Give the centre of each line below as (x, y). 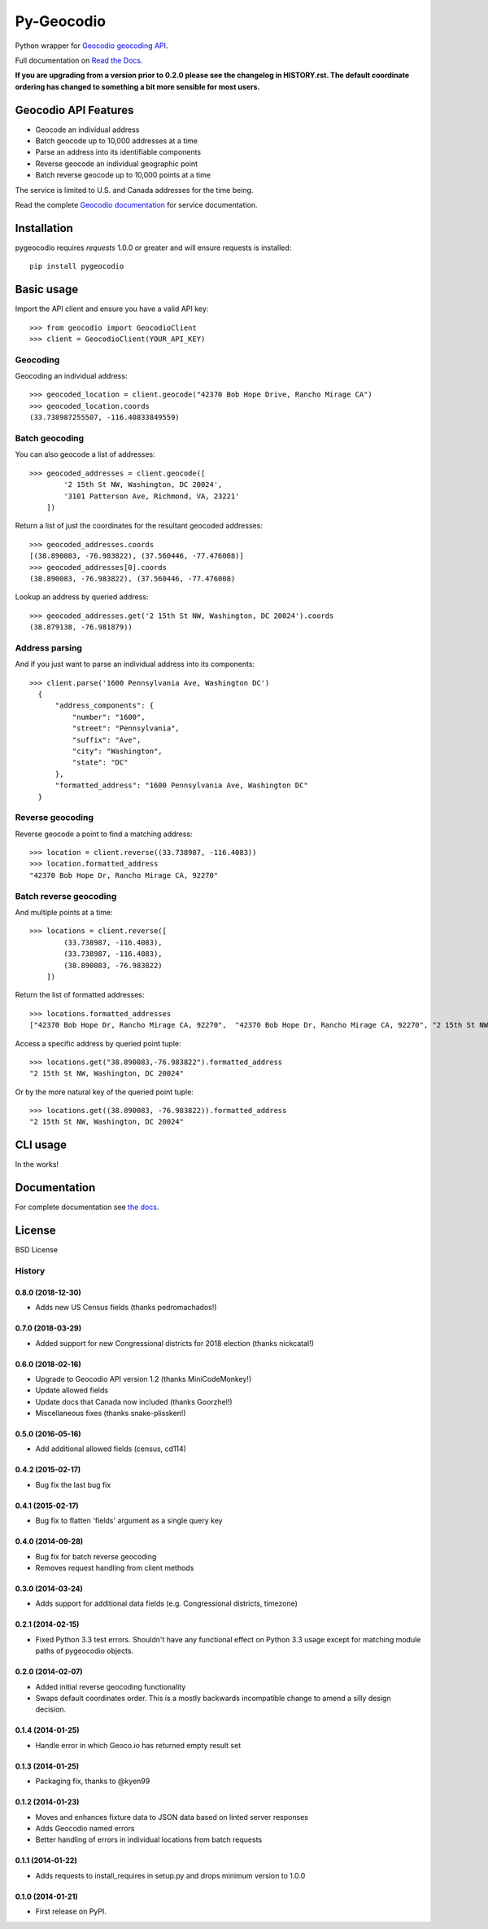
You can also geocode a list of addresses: (85, 454)
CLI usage (41, 1145)
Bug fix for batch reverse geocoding (96, 1556)
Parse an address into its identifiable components (118, 152)
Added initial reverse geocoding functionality (111, 1686)
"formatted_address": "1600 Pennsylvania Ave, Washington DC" (181, 785)
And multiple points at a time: (64, 912)
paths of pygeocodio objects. (85, 1651)
